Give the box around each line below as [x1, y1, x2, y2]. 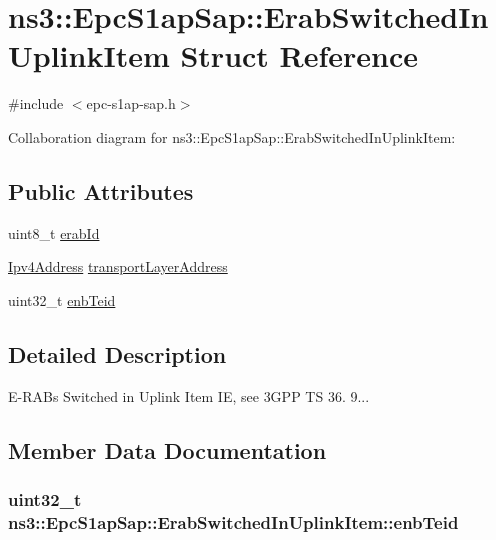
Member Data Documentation [8, 434, 327, 465]
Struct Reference [180, 35, 419, 76]
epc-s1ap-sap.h [86, 93, 176, 114]
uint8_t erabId [8, 222, 100, 243]
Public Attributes [8, 175, 194, 206]
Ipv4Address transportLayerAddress [8, 256, 228, 277]
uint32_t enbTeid [8, 289, 116, 310]
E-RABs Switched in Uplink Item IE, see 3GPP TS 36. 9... [8, 385, 370, 406]
